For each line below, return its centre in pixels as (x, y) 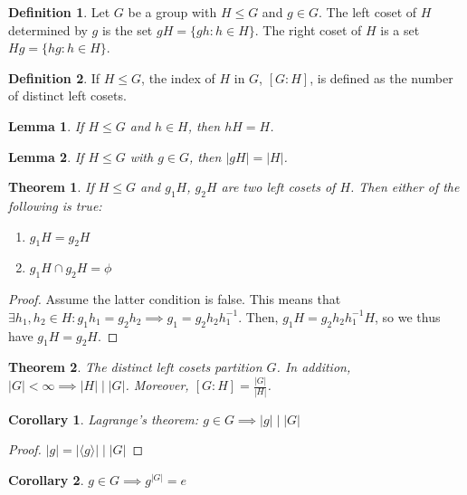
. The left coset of (367, 12)
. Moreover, (157, 385)
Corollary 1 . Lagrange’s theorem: (104, 419)
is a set (400, 29)
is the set (127, 29)
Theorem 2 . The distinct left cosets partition (135, 367)
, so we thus (408, 316)
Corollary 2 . (46, 479)
